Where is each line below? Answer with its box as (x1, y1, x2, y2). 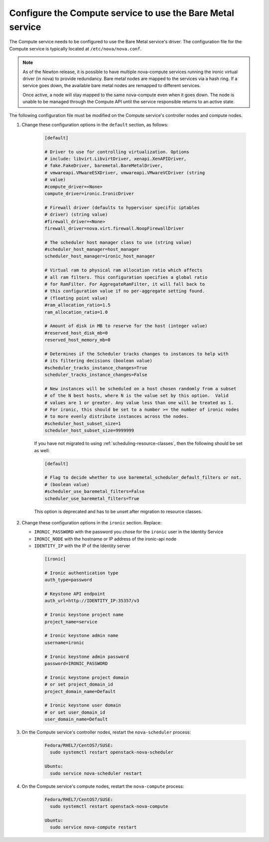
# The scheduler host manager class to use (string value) (44, 240, 192, 245)
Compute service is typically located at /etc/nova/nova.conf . (9, 45, 142, 52)
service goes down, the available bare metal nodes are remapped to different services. (22, 83, 201, 89)
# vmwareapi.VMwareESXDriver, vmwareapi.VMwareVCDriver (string (44, 170, 205, 175)
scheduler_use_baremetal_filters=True (44, 495, 139, 501)
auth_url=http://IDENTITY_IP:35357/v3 (44, 598, 139, 603)
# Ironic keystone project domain (44, 675, 129, 680)
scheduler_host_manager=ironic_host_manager (44, 253, 155, 259)
